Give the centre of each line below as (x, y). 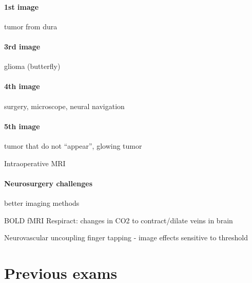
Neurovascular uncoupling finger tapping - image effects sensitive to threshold (126, 237)
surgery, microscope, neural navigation (64, 106)
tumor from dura (31, 26)
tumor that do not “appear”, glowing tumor (73, 145)
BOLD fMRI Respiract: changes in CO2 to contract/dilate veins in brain (119, 220)
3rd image (22, 46)
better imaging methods (42, 202)
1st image (22, 6)
